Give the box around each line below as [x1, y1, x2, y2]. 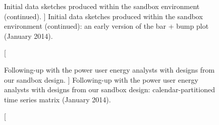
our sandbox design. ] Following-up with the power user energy [4, 74, 198, 85]
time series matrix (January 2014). [4, 94, 111, 104]
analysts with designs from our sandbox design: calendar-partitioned [4, 84, 215, 95]
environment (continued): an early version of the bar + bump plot [4, 21, 209, 31]
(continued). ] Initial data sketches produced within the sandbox [4, 11, 203, 21]
